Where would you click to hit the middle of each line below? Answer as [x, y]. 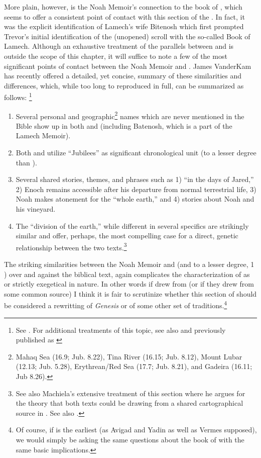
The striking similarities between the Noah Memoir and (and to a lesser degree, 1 [129, 264]
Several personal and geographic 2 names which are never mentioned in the [130, 115]
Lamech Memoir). [43, 135]
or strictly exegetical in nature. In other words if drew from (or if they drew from [129, 284]
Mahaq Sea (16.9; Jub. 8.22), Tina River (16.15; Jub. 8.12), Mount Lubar [129, 356]
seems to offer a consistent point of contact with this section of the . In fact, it [124, 16]
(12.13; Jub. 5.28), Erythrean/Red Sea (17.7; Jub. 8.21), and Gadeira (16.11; [134, 366]
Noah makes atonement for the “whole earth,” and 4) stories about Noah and [135, 199]
